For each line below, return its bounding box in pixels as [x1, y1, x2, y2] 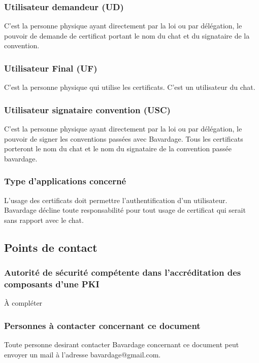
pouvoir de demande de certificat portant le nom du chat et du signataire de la [4, 30, 250, 41]
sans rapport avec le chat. [4, 214, 84, 225]
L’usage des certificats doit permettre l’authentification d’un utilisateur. [4, 194, 228, 205]
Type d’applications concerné [4, 175, 126, 187]
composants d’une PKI [4, 278, 100, 290]
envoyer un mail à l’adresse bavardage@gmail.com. [4, 349, 161, 359]
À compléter [4, 298, 43, 308]
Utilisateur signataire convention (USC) [4, 103, 171, 116]
